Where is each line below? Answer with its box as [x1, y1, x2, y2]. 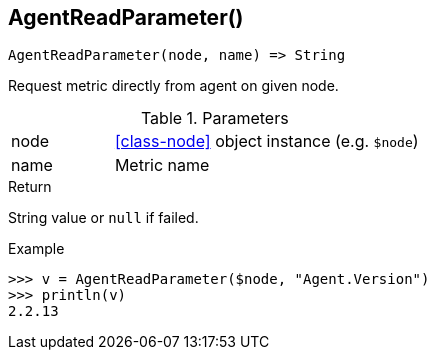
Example [8, 240, 65, 258]
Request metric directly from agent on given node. [8, 77, 339, 95]
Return [8, 178, 52, 196]
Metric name [114, 155, 210, 176]
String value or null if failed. [8, 209, 199, 227]
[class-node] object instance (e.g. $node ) [114, 131, 419, 152]
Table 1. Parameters [140, 108, 289, 129]
